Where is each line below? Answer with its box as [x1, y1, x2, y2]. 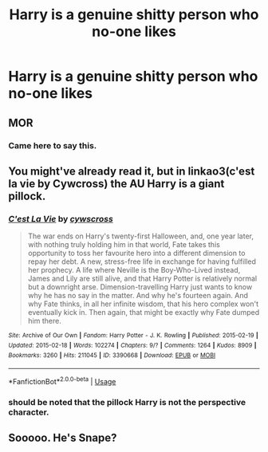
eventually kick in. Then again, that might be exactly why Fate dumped [27, 308, 260, 317]
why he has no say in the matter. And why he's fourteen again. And [27, 291, 249, 301]
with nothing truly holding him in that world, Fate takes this [27, 240, 221, 250]
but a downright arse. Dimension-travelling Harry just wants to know [27, 282, 253, 292]
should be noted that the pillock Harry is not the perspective [8, 396, 246, 407]
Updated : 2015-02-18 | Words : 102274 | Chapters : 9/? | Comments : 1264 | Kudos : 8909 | [8, 341, 257, 349]
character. [8, 407, 49, 418]
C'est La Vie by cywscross [8, 213, 113, 224]
